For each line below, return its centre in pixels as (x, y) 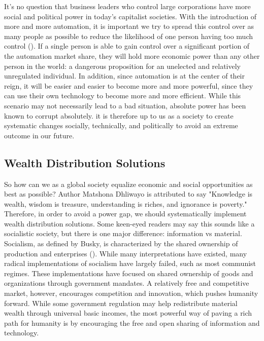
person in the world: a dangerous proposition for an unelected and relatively (123, 66)
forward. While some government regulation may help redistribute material (121, 303)
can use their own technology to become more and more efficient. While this (123, 96)
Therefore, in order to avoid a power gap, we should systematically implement (125, 214)
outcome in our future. (39, 135)
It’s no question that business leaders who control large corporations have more (127, 6)
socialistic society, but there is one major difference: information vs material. (123, 233)
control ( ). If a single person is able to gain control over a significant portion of (127, 46)
